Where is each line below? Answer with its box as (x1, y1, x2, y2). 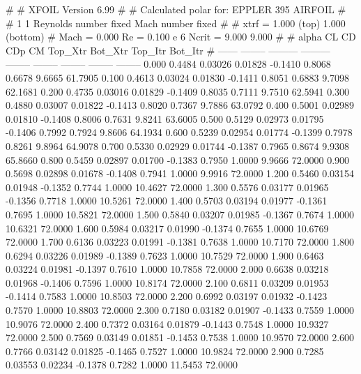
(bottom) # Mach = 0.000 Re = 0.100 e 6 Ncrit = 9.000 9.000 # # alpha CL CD (6, 29, 356, 44)
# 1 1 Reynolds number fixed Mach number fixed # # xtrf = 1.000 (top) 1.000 (6, 15, 346, 30)
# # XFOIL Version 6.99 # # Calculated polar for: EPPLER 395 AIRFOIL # (6, 2, 346, 16)
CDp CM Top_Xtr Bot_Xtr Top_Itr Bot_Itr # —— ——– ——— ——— (6, 43, 330, 57)
